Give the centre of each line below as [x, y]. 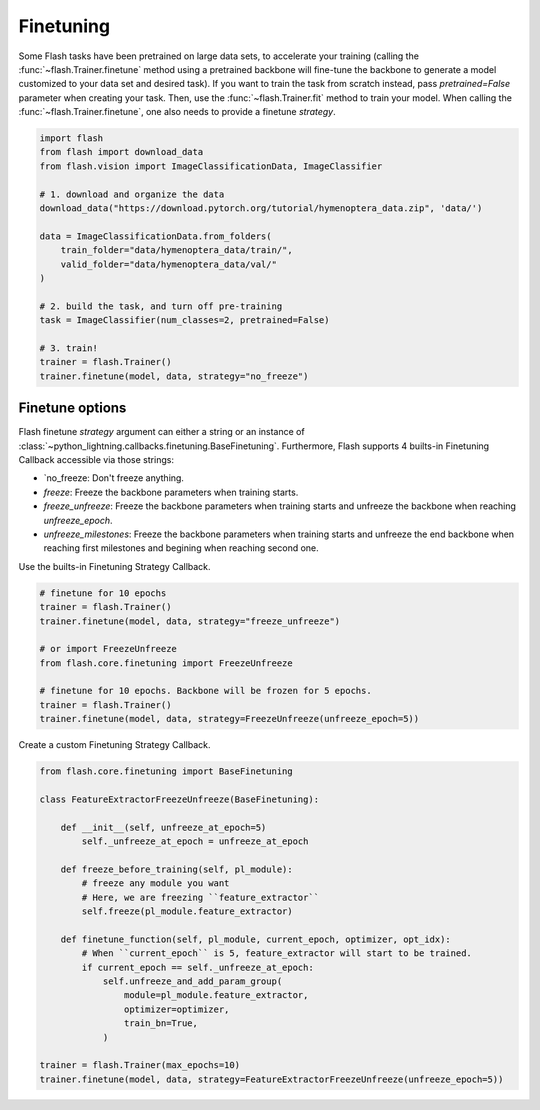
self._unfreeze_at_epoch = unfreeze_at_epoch [195, 841]
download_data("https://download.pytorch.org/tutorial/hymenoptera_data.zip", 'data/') [261, 208]
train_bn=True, [161, 1023]
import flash [71, 138]
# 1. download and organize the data [132, 194]
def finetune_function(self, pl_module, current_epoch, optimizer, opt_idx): [256, 939]
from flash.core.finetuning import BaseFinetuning [166, 771]
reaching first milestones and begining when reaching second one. [181, 548]
